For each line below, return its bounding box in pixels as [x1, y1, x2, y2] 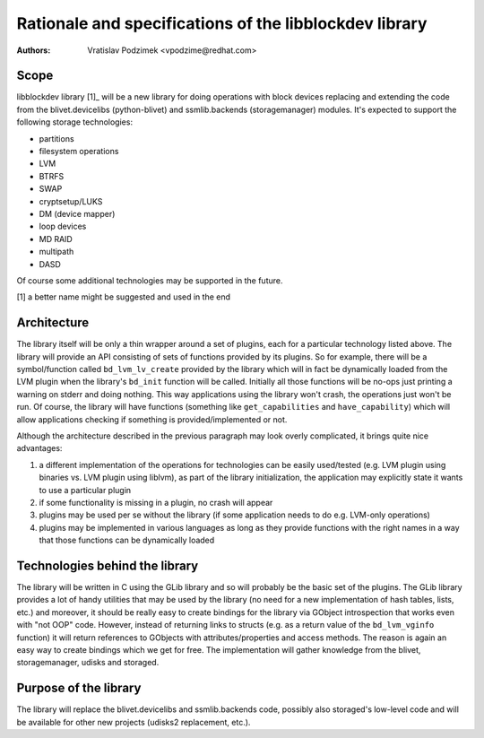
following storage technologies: [16, 117, 134, 127]
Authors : [16, 45, 51, 56]
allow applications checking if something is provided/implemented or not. [16, 413, 288, 425]
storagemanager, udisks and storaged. [16, 657, 160, 668]
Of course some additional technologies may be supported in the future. [16, 274, 283, 286]
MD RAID [39, 233, 73, 244]
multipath [39, 247, 74, 257]
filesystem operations [39, 146, 119, 157]
